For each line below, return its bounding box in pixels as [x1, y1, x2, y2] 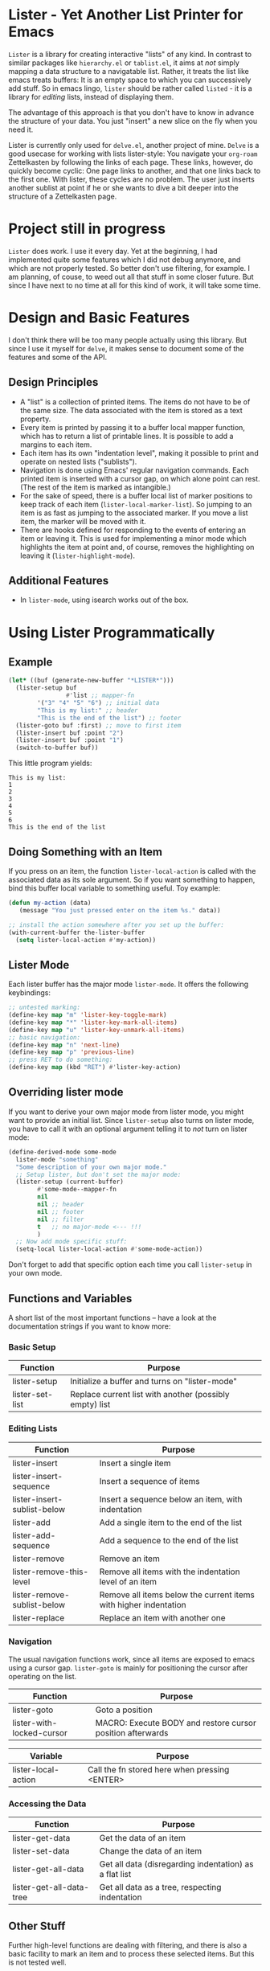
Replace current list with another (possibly [69, 1389, 230, 1400]
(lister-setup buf [15, 684, 78, 692]
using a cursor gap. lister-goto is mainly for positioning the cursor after [8, 1662, 248, 1673]
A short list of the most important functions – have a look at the [8, 1313, 217, 1322]
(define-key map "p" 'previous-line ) [8, 1048, 135, 1056]
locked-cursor [12, 1727, 68, 1738]
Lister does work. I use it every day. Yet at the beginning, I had [8, 246, 219, 256]
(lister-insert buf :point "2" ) [15, 729, 125, 737]
